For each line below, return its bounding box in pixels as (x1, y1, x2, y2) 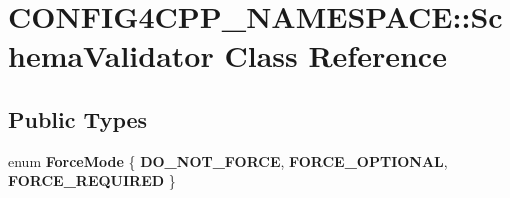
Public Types (8, 103, 148, 134)
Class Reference (224, 35, 447, 76)
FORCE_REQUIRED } (8, 170, 176, 191)
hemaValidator (8, 35, 214, 76)
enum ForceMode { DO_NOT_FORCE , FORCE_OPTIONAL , (8, 150, 448, 171)
